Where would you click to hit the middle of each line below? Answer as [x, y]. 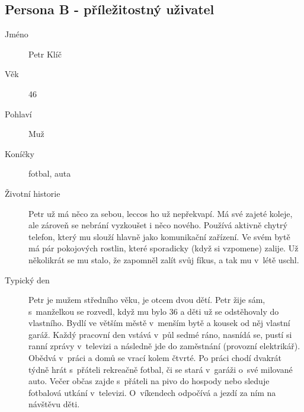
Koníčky [20, 153]
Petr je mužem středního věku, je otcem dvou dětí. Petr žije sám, [147, 300]
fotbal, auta [50, 173]
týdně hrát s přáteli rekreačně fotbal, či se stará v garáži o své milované [161, 369]
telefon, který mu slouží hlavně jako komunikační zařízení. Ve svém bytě [159, 236]
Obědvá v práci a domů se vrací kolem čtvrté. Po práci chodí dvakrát [155, 358]
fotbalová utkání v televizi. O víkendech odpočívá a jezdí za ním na [152, 392]
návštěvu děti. [54, 404]
